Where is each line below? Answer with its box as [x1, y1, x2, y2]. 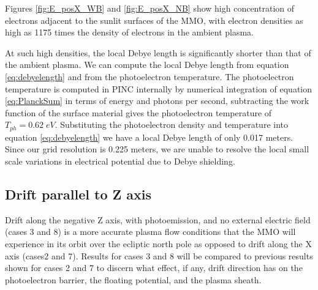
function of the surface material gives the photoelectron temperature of [5, 106, 272, 119]
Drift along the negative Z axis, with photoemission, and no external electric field [5, 213, 311, 226]
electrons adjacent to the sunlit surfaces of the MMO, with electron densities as [5, 13, 303, 26]
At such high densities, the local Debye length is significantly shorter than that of [5, 46, 311, 59]
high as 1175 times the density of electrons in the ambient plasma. [5, 26, 254, 39]
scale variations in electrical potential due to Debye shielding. [5, 154, 235, 167]
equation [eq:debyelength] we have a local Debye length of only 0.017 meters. [5, 130, 293, 143]
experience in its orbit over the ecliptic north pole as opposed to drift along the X [5, 237, 312, 250]
